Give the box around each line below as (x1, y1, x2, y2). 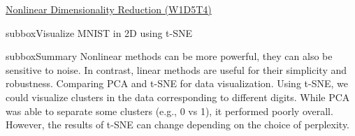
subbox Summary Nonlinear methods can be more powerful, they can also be (6, 49, 333, 63)
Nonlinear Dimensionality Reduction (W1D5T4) (6, 2, 212, 16)
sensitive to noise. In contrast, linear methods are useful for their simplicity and (6, 62, 347, 77)
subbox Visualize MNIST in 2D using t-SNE (6, 25, 193, 40)
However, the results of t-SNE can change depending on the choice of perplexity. (6, 117, 350, 132)
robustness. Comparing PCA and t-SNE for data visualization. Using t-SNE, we (6, 76, 348, 91)
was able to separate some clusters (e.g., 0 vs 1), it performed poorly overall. (6, 103, 333, 118)
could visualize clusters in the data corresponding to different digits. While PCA (6, 89, 350, 104)
